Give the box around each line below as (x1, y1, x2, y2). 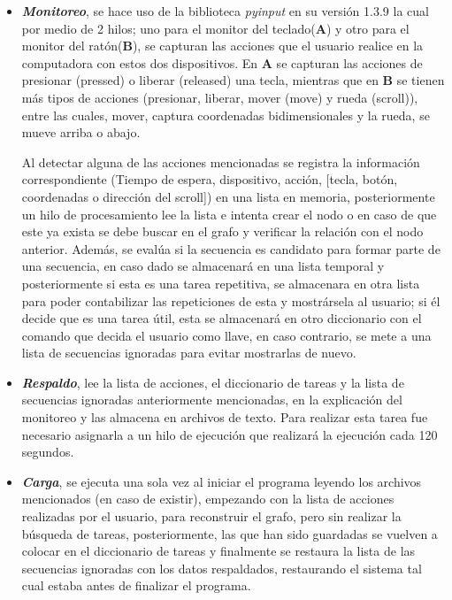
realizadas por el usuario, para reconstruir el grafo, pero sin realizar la (21, 507, 402, 526)
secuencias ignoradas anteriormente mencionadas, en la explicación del (21, 390, 402, 409)
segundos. (21, 442, 74, 461)
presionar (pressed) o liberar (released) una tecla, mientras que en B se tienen (21, 71, 445, 89)
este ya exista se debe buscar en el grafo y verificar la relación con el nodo (21, 222, 424, 241)
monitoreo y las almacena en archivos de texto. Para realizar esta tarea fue (21, 408, 428, 427)
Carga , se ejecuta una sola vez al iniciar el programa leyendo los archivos (21, 472, 422, 490)
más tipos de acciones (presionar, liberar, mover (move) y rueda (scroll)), (21, 88, 418, 106)
